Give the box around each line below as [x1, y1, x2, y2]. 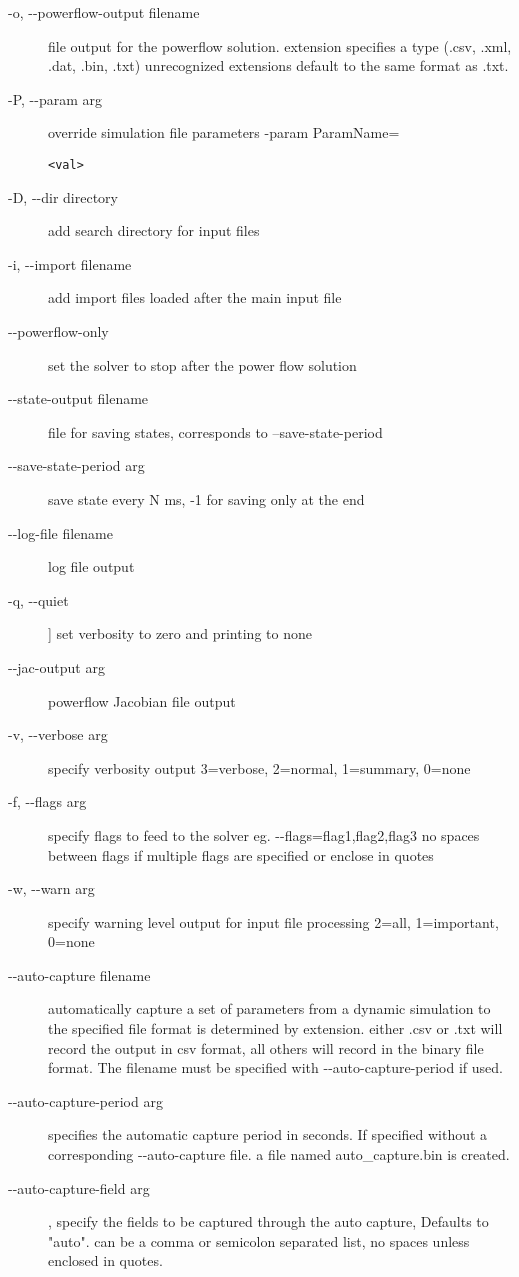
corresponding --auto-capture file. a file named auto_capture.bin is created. [48, 1144, 510, 1165]
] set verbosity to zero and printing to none [48, 623, 312, 644]
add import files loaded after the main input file [48, 287, 342, 308]
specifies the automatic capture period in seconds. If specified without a [48, 1124, 488, 1145]
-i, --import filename [8, 253, 132, 274]
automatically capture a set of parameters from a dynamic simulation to [48, 998, 491, 1019]
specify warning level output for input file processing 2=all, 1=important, [48, 911, 499, 932]
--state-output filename [8, 388, 149, 409]
